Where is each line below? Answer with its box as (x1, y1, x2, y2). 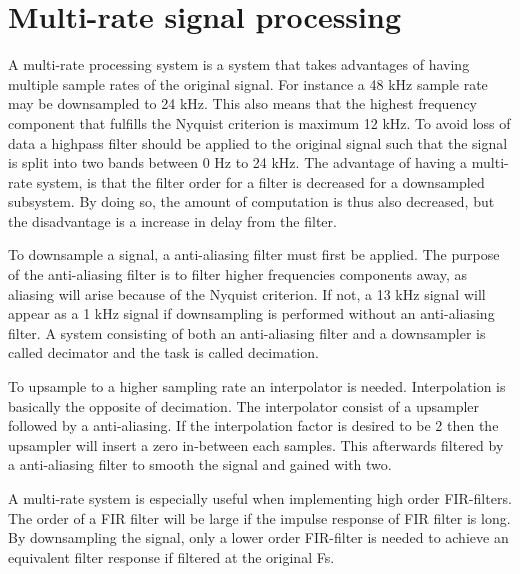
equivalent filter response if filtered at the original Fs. (8, 546, 335, 567)
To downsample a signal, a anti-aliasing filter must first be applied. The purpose (8, 244, 500, 265)
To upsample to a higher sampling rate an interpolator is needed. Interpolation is (8, 376, 506, 397)
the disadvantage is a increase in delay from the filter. (8, 210, 337, 231)
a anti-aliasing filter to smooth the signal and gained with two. (8, 454, 392, 475)
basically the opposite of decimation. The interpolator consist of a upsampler (8, 395, 480, 416)
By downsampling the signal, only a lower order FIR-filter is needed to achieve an (8, 527, 509, 548)
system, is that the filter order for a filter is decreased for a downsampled (36, 171, 485, 192)
